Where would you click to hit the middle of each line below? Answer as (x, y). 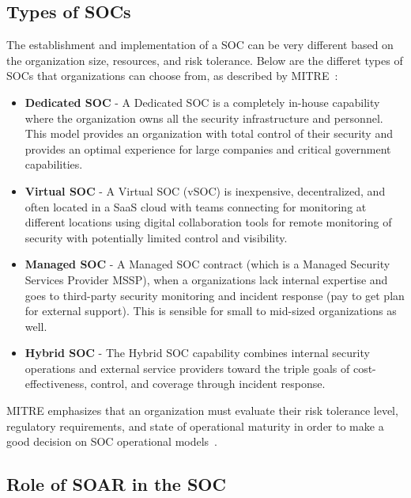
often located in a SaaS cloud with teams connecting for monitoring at (196, 206)
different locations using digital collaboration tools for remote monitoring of (208, 222)
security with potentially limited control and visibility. (156, 237)
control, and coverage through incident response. (208, 384)
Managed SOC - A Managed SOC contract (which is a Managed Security (207, 264)
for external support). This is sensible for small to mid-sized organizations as (211, 311)
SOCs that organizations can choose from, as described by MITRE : (172, 76)
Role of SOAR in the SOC (116, 484)
